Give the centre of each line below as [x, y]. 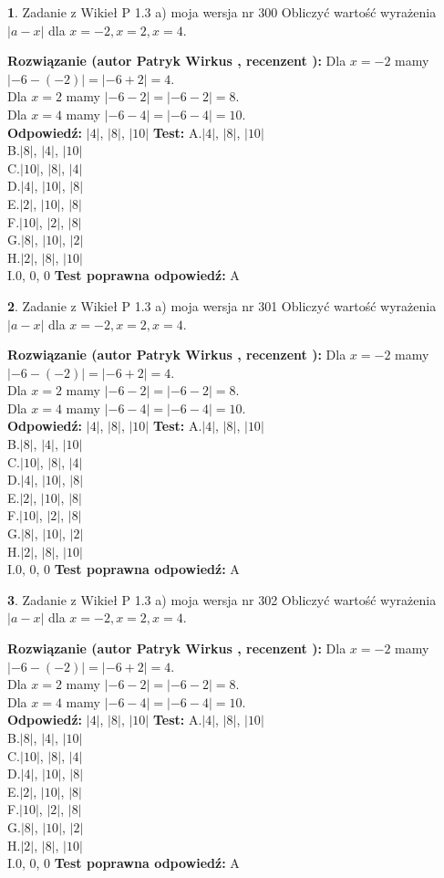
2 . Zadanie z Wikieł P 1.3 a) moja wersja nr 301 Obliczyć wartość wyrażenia [222, 305]
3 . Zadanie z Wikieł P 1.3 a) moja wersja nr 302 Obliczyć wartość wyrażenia [222, 599]
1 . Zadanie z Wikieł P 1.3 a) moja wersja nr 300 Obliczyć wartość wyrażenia [222, 12]
